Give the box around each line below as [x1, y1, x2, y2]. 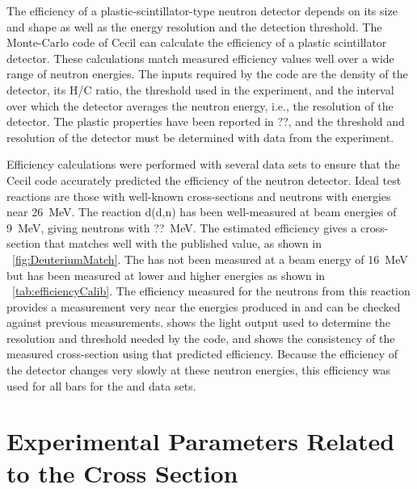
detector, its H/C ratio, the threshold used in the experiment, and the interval [6, 81, 394, 98]
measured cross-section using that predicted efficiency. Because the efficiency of [6, 345, 398, 362]
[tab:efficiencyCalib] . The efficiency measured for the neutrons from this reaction [12, 282, 411, 299]
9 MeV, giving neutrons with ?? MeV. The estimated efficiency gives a [6, 219, 357, 236]
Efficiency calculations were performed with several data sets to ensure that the [6, 156, 400, 173]
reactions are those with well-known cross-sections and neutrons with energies [6, 187, 391, 204]
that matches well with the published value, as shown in [44, 235, 322, 252]
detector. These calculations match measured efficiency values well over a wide [6, 49, 394, 66]
